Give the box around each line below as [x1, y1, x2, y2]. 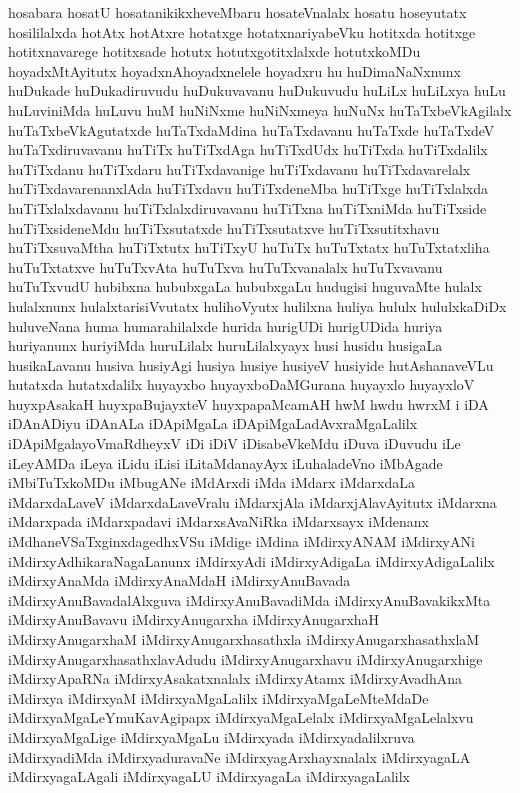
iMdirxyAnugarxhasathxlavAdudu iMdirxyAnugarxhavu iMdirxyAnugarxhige [8, 648, 483, 669]
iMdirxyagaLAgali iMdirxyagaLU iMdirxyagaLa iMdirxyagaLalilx [8, 766, 410, 787]
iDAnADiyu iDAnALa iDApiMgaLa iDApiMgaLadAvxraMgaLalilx [8, 413, 418, 434]
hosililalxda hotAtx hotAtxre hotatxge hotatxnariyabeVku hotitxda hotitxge [8, 21, 476, 42]
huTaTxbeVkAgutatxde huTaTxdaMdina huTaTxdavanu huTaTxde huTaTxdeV [8, 119, 495, 140]
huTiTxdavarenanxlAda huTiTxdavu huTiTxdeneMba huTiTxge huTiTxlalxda [8, 178, 489, 199]
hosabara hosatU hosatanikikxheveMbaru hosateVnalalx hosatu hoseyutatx [8, 2, 467, 22]
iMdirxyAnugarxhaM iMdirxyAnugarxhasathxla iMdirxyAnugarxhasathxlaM [8, 629, 480, 649]
